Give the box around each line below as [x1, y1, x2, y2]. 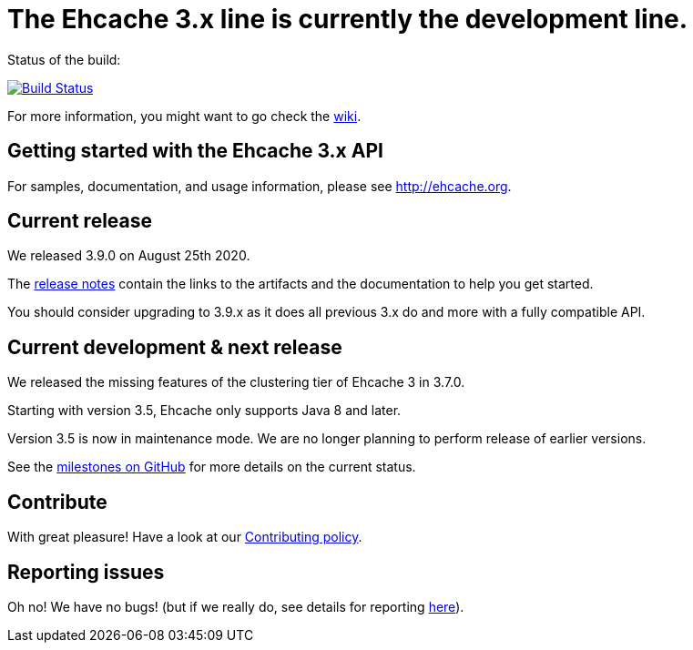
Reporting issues [7, 560, 165, 584]
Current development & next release [7, 335, 342, 359]
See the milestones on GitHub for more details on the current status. [7, 459, 416, 475]
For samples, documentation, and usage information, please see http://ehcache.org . [7, 178, 512, 194]
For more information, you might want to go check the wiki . [7, 107, 362, 124]
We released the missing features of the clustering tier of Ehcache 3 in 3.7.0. [7, 374, 465, 391]
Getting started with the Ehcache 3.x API [7, 139, 383, 163]
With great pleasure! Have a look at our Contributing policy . [7, 529, 362, 545]
